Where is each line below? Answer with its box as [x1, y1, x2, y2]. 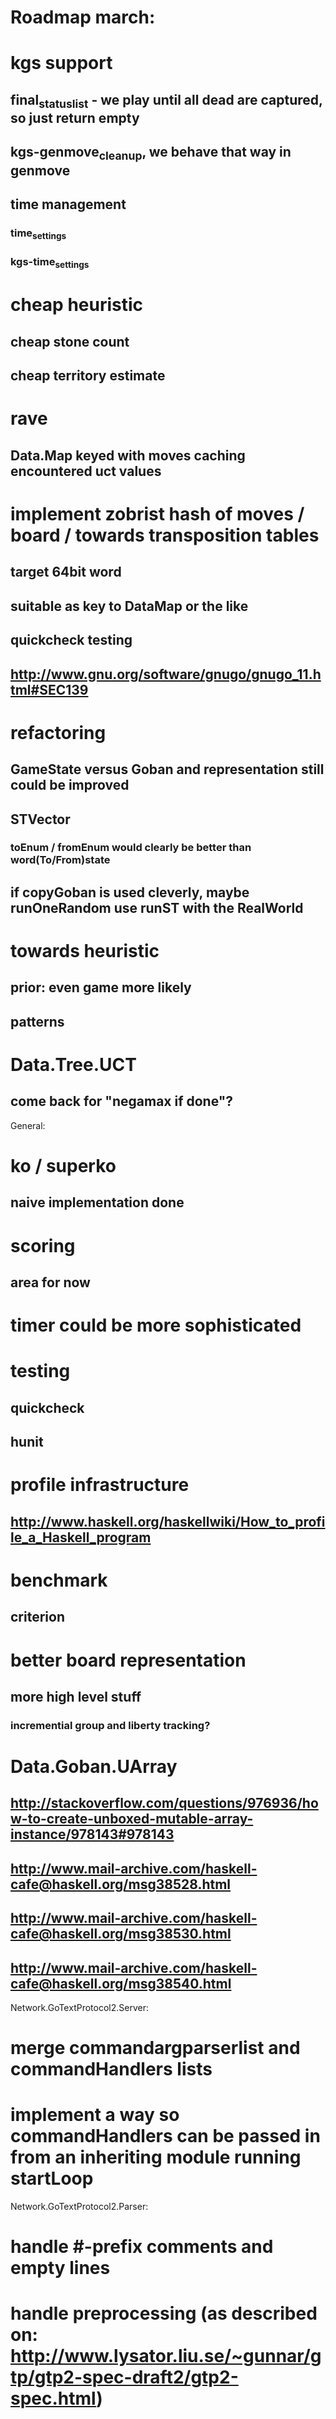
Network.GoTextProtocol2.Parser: [10, 2201, 149, 2213]
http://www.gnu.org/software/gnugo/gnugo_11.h [10, 666, 322, 683]
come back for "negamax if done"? [10, 1093, 234, 1110]
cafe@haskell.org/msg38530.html [10, 1926, 232, 1943]
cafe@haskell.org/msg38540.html [10, 1975, 232, 1992]
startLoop [10, 2167, 94, 2190]
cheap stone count [10, 333, 130, 350]
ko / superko [10, 1155, 117, 1178]
